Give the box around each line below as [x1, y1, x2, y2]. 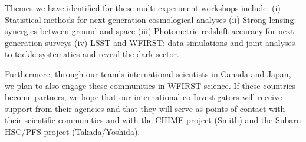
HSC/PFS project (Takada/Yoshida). [5, 125, 140, 137]
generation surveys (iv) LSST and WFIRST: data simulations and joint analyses [5, 36, 295, 48]
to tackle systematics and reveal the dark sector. [5, 48, 179, 60]
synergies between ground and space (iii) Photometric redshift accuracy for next [5, 25, 294, 37]
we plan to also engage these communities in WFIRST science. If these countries [5, 79, 296, 91]
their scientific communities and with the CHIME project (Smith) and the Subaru [5, 114, 301, 126]
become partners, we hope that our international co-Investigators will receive [5, 91, 282, 103]
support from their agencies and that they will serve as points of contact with [5, 102, 285, 114]
